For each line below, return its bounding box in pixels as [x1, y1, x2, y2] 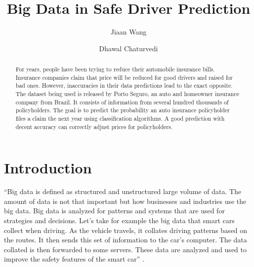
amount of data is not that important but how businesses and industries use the [4, 196, 247, 206]
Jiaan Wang [110, 27, 147, 37]
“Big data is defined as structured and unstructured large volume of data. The [4, 186, 242, 197]
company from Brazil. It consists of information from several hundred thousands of [15, 98, 229, 106]
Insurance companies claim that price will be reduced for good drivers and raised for [15, 73, 233, 81]
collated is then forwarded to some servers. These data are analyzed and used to [4, 244, 247, 254]
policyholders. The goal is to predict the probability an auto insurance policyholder [15, 106, 230, 114]
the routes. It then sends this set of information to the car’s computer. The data [4, 234, 247, 245]
